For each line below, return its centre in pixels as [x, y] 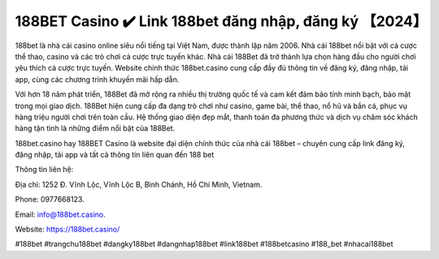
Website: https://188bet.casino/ [67, 229]
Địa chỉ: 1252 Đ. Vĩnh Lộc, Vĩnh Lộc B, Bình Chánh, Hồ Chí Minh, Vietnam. [139, 184]
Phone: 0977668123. [50, 200]
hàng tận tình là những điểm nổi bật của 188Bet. [95, 128]
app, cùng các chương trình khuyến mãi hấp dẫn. [97, 79]
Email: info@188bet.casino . [60, 214]
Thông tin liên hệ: [44, 170]
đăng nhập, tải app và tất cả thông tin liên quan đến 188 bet [115, 155]
